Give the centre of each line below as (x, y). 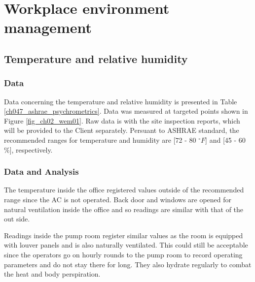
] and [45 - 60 (225, 140)
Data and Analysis (41, 172)
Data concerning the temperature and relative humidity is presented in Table (121, 101)
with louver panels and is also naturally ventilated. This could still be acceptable (126, 245)
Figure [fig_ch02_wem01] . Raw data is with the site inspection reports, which (122, 120)
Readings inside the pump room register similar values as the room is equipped (124, 235)
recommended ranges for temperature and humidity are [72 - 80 (100, 140)
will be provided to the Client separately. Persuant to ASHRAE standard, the (122, 130)
